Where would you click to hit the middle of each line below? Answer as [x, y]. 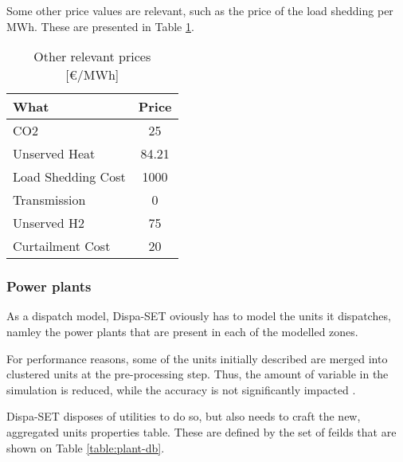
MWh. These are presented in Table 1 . [100, 26]
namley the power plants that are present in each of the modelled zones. [182, 331]
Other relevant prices [92, 57]
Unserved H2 [49, 223]
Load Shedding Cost [69, 177]
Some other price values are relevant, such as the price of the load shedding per [200, 10]
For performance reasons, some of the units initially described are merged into [197, 358]
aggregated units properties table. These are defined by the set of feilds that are [201, 431]
